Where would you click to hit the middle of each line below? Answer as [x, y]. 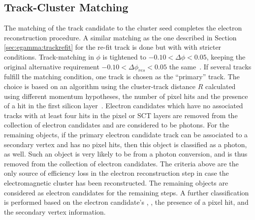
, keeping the [226, 56]
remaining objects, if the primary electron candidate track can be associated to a [126, 134]
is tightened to [124, 56]
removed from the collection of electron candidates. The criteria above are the [121, 163]
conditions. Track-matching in [49, 56]
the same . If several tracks [210, 66]
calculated [220, 86]
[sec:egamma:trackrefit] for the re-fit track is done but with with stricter [113, 47]
